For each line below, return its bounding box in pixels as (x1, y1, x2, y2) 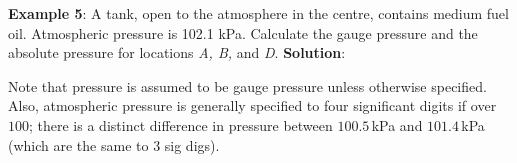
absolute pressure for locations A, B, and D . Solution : (8, 42, 346, 63)
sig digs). (164, 134, 220, 155)
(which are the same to (8, 134, 149, 155)
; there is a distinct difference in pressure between (29, 114, 333, 135)
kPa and (371, 114, 423, 135)
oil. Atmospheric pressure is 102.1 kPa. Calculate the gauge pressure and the (8, 22, 478, 43)
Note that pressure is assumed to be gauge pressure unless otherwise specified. (8, 75, 487, 96)
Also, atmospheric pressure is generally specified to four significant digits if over (8, 95, 497, 116)
